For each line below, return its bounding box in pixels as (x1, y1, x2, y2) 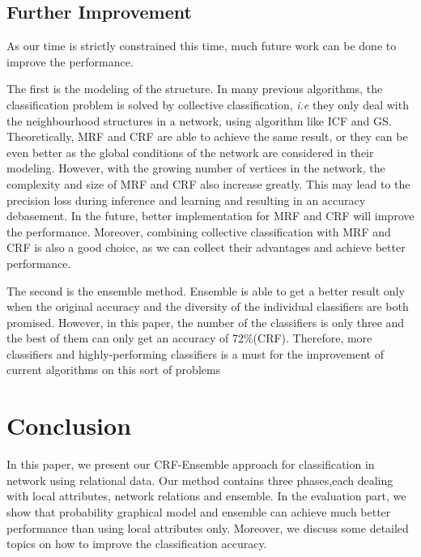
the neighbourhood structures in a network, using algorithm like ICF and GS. (6, 112, 392, 129)
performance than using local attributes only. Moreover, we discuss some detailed (6, 519, 409, 536)
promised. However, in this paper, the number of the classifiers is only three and (6, 313, 405, 330)
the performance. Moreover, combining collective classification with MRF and (6, 223, 391, 240)
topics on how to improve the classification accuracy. (6, 535, 267, 552)
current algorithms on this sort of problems (6, 361, 221, 378)
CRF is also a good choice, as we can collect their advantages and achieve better (6, 239, 406, 256)
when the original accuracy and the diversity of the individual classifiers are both (6, 298, 409, 315)
